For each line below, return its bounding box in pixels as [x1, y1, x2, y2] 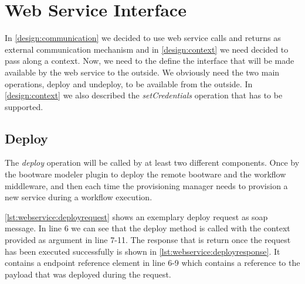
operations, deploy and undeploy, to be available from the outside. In [5, 77, 253, 90]
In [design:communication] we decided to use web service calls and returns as [5, 32, 281, 44]
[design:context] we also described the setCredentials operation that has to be [5, 89, 283, 101]
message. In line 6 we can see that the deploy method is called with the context [5, 222, 290, 234]
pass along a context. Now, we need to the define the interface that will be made [5, 54, 294, 67]
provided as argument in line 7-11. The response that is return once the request [5, 234, 291, 246]
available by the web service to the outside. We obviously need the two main [5, 66, 280, 78]
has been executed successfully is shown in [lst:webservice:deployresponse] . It [5, 245, 280, 257]
